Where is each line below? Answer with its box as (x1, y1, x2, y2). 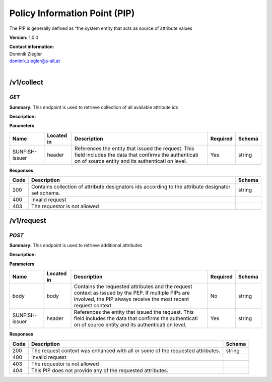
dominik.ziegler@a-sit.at (9, 58, 60, 64)
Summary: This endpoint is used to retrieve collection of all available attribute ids (9, 104, 178, 110)
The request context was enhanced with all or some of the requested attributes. (31, 347, 221, 354)
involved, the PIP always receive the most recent (74, 296, 189, 303)
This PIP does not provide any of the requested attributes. (31, 367, 169, 374)
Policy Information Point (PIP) (9, 8, 135, 19)
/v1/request (9, 216, 46, 225)
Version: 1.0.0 (9, 34, 39, 40)
